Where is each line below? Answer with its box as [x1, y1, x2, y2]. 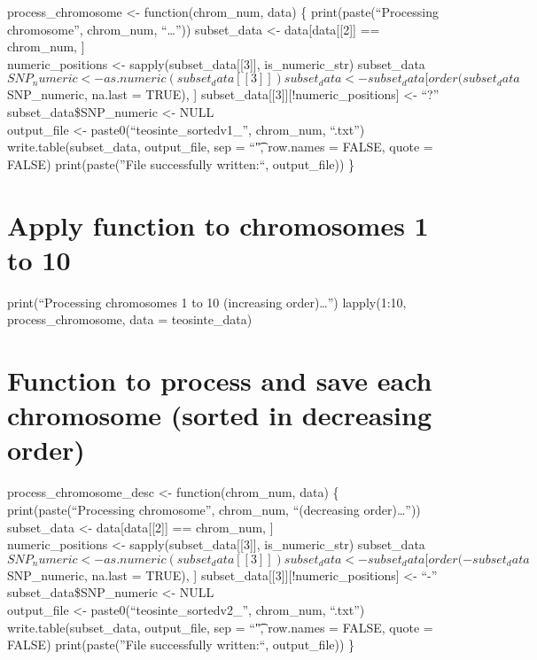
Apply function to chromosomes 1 [7, 206, 429, 243]
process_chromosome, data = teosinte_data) [7, 310, 253, 329]
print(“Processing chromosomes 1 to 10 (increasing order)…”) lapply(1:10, [7, 292, 407, 311]
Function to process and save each [7, 362, 432, 399]
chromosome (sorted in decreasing [7, 397, 432, 433]
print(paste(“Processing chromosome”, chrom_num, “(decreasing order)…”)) [7, 500, 421, 518]
